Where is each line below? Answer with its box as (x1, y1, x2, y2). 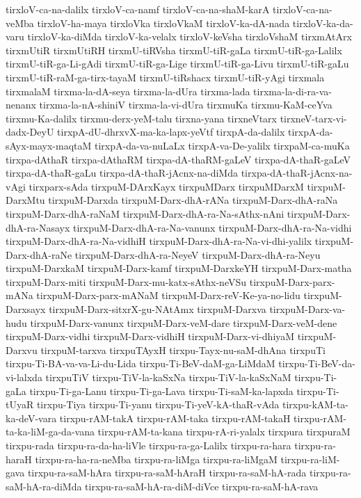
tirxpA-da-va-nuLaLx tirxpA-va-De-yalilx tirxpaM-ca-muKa (95, 138, 350, 152)
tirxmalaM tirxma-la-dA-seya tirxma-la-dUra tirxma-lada (6, 83, 250, 98)
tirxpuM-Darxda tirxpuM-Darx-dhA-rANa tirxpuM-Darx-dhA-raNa (48, 193, 338, 207)
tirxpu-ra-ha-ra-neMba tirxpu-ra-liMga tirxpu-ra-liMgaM (35, 451, 278, 466)
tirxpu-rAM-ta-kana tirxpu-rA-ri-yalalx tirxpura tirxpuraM (97, 424, 351, 439)
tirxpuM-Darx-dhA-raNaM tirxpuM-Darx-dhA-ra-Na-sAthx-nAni (6, 206, 284, 220)
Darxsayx (6, 302, 46, 316)
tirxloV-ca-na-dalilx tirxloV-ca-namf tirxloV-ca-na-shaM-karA (6, 2, 270, 16)
